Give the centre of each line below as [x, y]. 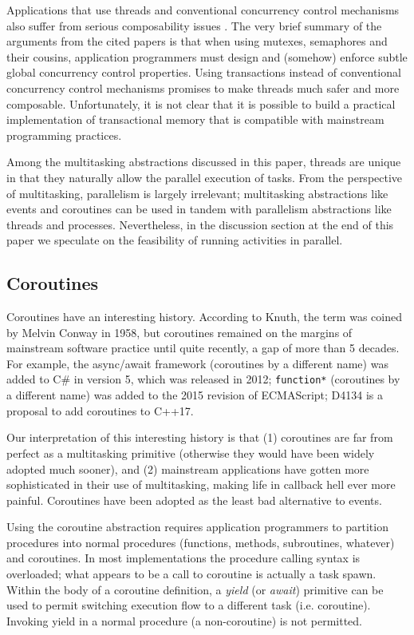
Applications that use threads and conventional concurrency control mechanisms [203, 10]
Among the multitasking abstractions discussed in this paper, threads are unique [204, 162]
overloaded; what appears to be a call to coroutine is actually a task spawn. [191, 574]
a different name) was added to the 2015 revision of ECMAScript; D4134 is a [195, 395]
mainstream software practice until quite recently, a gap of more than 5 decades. [203, 348]
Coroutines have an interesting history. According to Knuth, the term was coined [204, 317]
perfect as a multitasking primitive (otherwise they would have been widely [191, 452]
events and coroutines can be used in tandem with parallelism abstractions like [199, 209]
